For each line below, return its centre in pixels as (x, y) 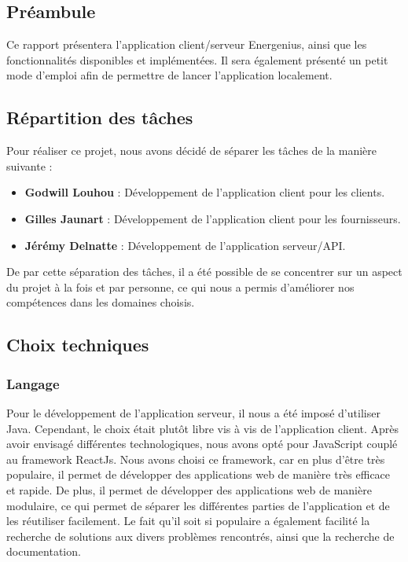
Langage (33, 383)
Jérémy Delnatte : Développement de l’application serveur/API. (185, 245)
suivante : (29, 165)
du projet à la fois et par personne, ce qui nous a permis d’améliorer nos (180, 287)
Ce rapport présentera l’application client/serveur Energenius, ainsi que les (187, 44)
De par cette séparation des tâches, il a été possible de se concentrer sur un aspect (204, 272)
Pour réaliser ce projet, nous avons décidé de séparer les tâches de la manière (192, 151)
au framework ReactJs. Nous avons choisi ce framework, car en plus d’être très (196, 459)
